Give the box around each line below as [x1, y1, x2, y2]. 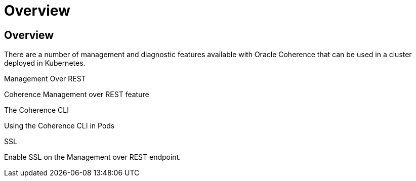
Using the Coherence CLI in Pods [4, 121, 115, 130]
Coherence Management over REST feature [4, 90, 149, 99]
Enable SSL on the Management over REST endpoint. [4, 153, 181, 162]
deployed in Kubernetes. [4, 59, 86, 68]
